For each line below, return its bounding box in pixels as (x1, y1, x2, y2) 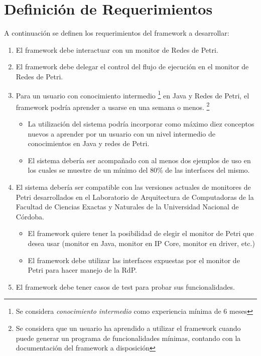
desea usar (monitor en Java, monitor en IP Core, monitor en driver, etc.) (28, 238, 255, 248)
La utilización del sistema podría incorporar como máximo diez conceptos (28, 118, 254, 129)
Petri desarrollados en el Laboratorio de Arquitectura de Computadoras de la (16, 191, 254, 202)
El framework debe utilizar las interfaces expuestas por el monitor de (28, 255, 240, 265)
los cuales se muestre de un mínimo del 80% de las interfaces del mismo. (28, 165, 250, 175)
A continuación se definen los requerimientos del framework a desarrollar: (4, 28, 229, 38)
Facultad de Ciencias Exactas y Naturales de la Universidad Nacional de (16, 201, 239, 212)
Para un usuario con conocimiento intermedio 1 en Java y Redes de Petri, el (16, 88, 249, 100)
